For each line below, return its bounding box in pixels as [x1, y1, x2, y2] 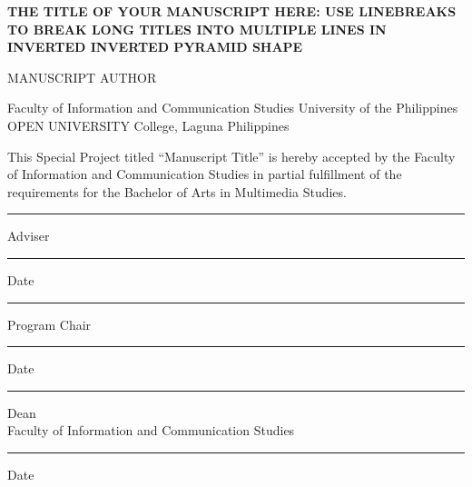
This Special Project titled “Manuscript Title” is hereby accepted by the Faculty [7, 146, 456, 165]
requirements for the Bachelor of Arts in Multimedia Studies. [7, 182, 347, 201]
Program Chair [7, 314, 92, 333]
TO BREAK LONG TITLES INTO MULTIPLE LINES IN [7, 19, 387, 38]
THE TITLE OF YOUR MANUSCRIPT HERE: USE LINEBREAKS [7, 2, 457, 20]
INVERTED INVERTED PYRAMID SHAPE [7, 37, 303, 56]
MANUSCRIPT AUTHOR [7, 67, 157, 86]
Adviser [7, 226, 50, 245]
